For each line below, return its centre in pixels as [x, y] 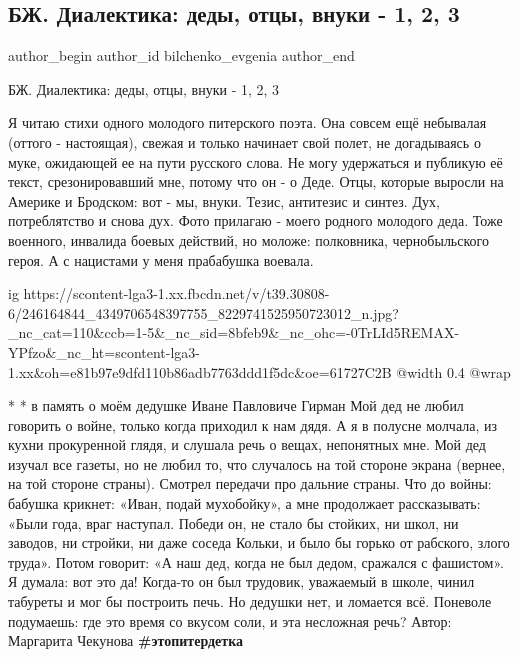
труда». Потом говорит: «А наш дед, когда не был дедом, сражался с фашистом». [256, 561]
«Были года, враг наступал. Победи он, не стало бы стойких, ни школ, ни [233, 522]
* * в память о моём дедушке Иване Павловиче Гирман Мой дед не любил [236, 405]
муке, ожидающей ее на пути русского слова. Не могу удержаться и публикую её [255, 161]
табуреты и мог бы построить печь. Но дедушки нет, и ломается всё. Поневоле [250, 601]
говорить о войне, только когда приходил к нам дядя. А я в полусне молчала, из [253, 424]
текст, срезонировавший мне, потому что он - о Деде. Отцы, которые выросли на [256, 181]
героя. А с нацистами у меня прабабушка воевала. [161, 259]
